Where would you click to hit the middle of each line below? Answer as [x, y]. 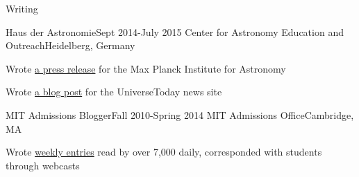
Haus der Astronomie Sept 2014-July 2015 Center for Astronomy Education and [175, 31]
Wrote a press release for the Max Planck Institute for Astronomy [146, 68]
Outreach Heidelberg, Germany [70, 45]
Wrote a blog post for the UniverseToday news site [114, 92]
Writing [22, 8]
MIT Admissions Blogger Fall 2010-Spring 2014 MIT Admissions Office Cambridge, [180, 114]
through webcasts [43, 165]
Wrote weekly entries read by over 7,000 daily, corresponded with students [164, 152]
